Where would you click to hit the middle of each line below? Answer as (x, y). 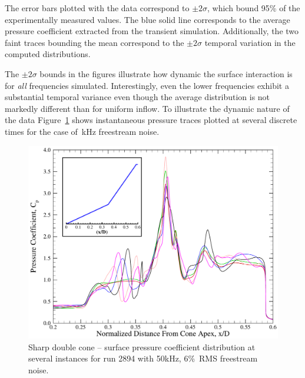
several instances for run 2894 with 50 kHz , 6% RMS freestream (143, 358)
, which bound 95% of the (254, 8)
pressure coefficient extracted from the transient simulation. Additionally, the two (152, 31)
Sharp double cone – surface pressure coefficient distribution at (142, 346)
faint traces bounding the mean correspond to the (95, 42)
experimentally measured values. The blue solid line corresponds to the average (147, 19)
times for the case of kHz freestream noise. (82, 131)
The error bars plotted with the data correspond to (97, 8)
